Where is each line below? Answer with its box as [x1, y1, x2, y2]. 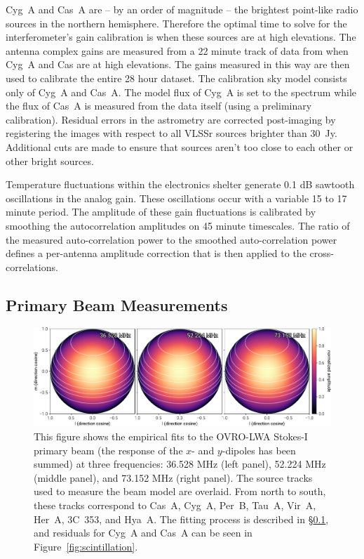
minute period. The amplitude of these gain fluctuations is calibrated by [6, 204, 316, 219]
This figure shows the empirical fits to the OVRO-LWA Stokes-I [34, 428, 308, 443]
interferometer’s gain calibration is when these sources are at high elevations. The [6, 29, 356, 44]
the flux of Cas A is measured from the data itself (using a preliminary [6, 98, 312, 113]
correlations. [6, 259, 58, 274]
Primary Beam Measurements [6, 294, 228, 315]
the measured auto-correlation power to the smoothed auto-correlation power [6, 232, 337, 246]
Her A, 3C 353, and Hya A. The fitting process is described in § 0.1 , [34, 511, 329, 526]
